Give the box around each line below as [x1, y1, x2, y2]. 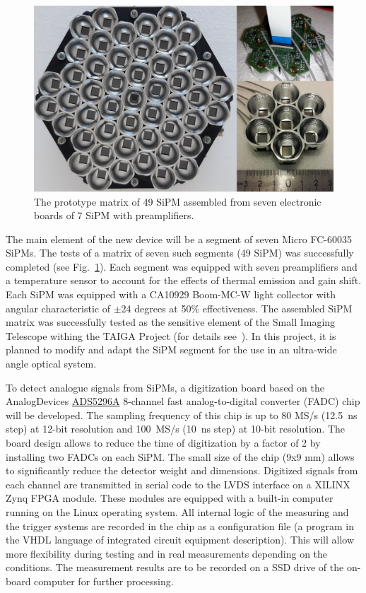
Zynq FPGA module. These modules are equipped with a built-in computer [6, 491, 333, 505]
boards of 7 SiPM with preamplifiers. [34, 208, 194, 223]
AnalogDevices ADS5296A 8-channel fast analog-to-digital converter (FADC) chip [6, 394, 360, 409]
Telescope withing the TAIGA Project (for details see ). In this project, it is [6, 328, 336, 343]
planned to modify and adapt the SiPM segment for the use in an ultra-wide [6, 342, 337, 357]
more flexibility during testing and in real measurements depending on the [6, 546, 328, 560]
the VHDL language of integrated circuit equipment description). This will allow [6, 532, 355, 547]
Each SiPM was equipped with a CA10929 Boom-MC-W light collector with [6, 287, 336, 302]
